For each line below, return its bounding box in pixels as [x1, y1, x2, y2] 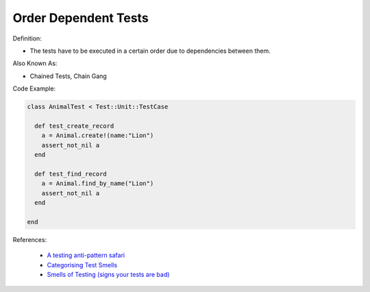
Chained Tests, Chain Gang [29, 72, 108, 80]
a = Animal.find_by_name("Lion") [41, 180, 154, 188]
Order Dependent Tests [12, 10, 149, 25]
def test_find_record [34, 170, 108, 178]
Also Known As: [12, 59, 58, 68]
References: [12, 235, 47, 243]
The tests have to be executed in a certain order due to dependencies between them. [29, 47, 271, 55]
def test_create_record [34, 122, 114, 130]
